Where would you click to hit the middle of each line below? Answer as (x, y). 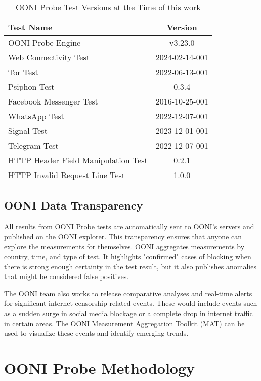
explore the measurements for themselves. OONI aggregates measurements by (124, 246)
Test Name (30, 27)
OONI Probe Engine (45, 42)
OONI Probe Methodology (100, 368)
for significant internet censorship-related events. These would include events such (131, 303)
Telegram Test (33, 145)
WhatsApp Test (36, 116)
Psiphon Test (31, 86)
